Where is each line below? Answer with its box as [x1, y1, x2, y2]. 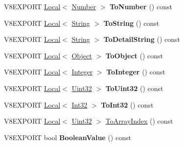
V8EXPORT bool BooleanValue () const [4, 132, 131, 142]
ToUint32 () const [105, 83, 163, 93]
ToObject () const [105, 50, 163, 60]
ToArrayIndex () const [105, 116, 173, 126]
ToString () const [103, 18, 160, 28]
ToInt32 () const [101, 99, 154, 109]
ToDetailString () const [103, 34, 180, 44]
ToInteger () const [106, 67, 165, 77]
